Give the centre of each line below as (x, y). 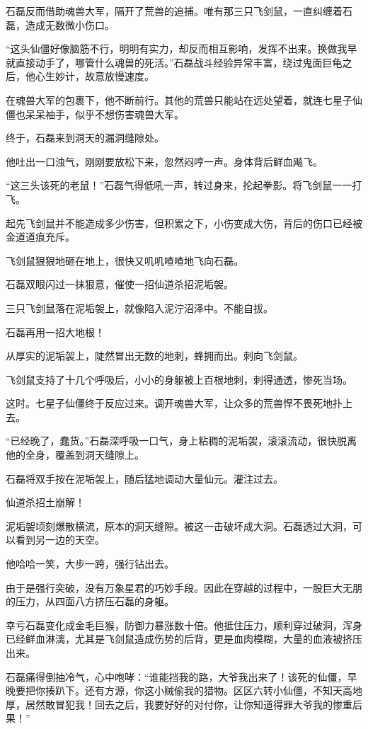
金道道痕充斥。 (40, 237)
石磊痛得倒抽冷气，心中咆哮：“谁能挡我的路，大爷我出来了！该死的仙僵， (177, 676)
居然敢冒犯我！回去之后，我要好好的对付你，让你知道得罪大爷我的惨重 (189, 704)
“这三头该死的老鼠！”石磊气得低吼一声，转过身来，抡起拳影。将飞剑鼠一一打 (184, 185)
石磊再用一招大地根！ (55, 332)
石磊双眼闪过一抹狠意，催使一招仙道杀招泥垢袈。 (120, 284)
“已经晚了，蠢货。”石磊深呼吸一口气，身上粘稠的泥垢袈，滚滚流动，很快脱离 (182, 441)
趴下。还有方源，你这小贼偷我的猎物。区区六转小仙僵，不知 (194, 690)
